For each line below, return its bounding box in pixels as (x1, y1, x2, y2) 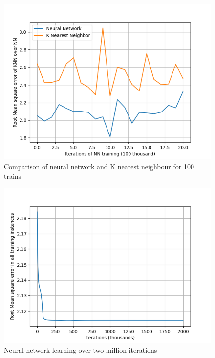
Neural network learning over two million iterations (4, 345, 157, 355)
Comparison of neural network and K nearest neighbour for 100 (4, 161, 194, 171)
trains (4, 171, 21, 181)
